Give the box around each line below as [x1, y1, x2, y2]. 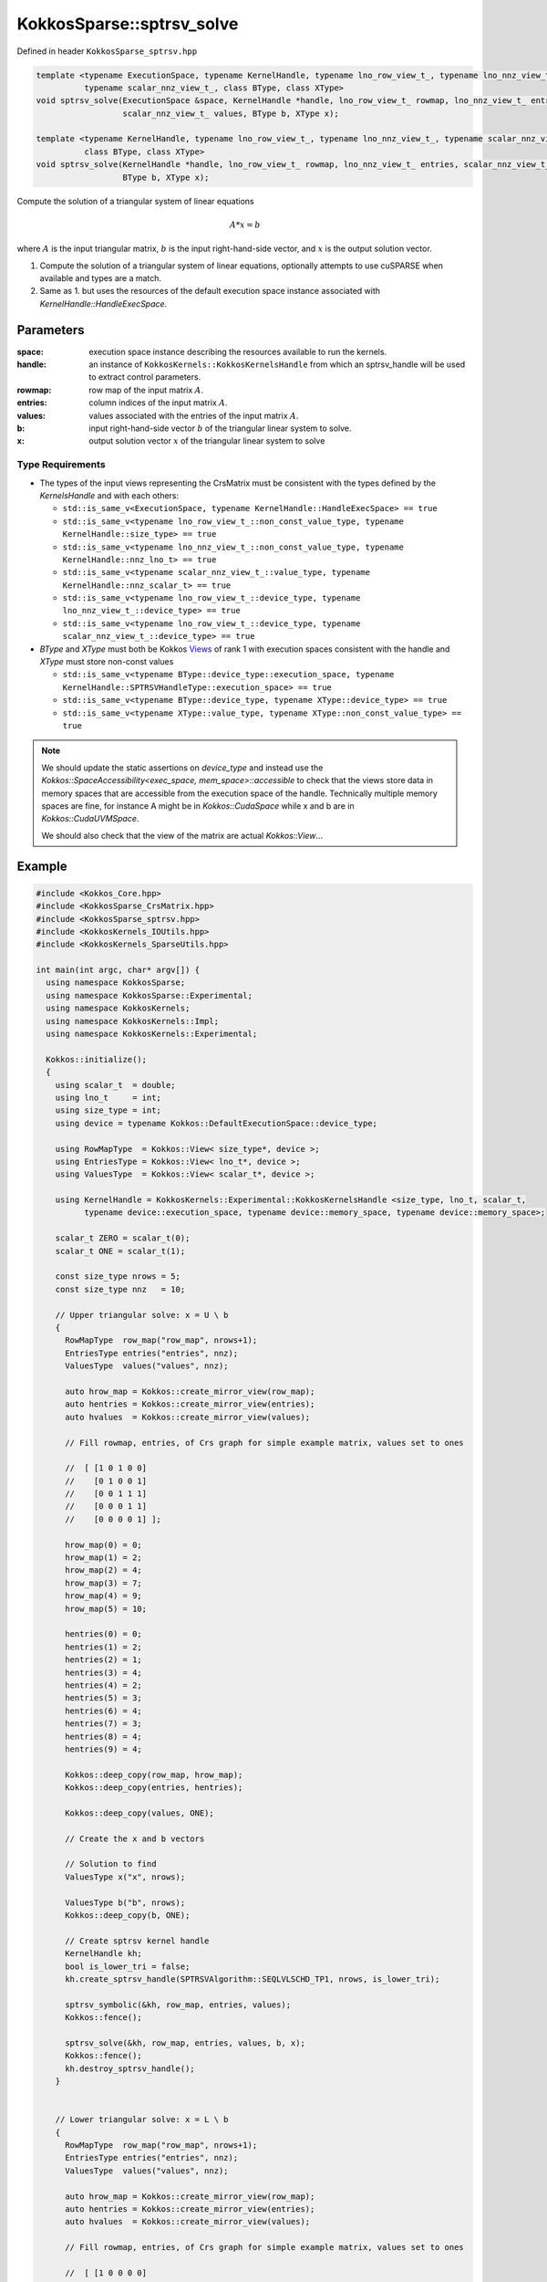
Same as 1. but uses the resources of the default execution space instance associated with [39, 286, 381, 297]
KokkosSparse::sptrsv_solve [16, 14, 239, 34]
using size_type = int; [55, 1105, 161, 1115]
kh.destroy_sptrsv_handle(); [65, 2063, 195, 2074]
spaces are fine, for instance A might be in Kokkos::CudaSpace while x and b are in [41, 800, 355, 811]
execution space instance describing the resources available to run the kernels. [88, 346, 387, 357]
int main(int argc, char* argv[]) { [36, 965, 201, 976]
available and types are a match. [39, 273, 162, 283]
